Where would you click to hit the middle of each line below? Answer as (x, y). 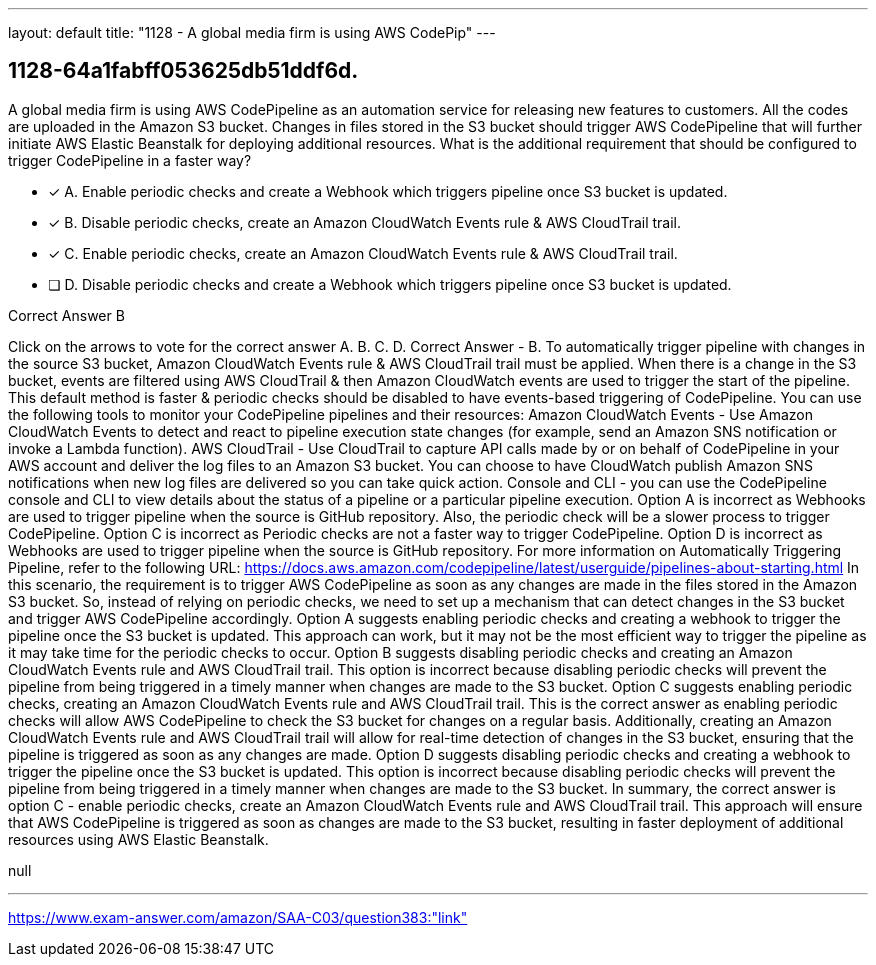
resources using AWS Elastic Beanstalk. (138, 839)
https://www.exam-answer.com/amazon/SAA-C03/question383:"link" (238, 917)
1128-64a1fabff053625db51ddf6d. (183, 71)
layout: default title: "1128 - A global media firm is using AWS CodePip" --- (252, 32)
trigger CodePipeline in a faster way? (130, 160)
